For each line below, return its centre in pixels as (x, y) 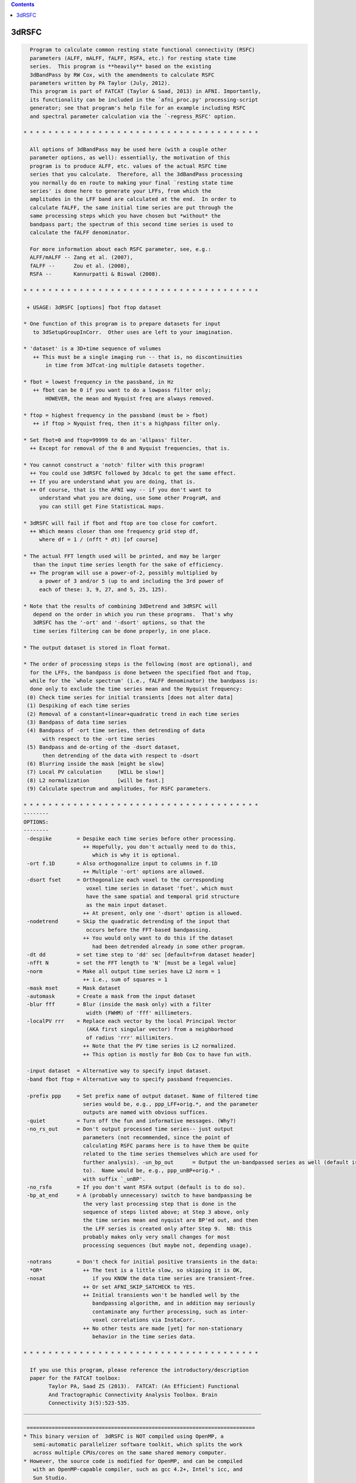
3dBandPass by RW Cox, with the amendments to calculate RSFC (122, 75)
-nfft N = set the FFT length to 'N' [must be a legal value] (132, 963)
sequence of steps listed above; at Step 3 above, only (166, 1212)
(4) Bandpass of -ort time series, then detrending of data (116, 731)
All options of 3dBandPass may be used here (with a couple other (128, 149)
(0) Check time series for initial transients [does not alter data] (130, 697)
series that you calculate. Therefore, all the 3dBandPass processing (136, 174)
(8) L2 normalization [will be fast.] (96, 780)
